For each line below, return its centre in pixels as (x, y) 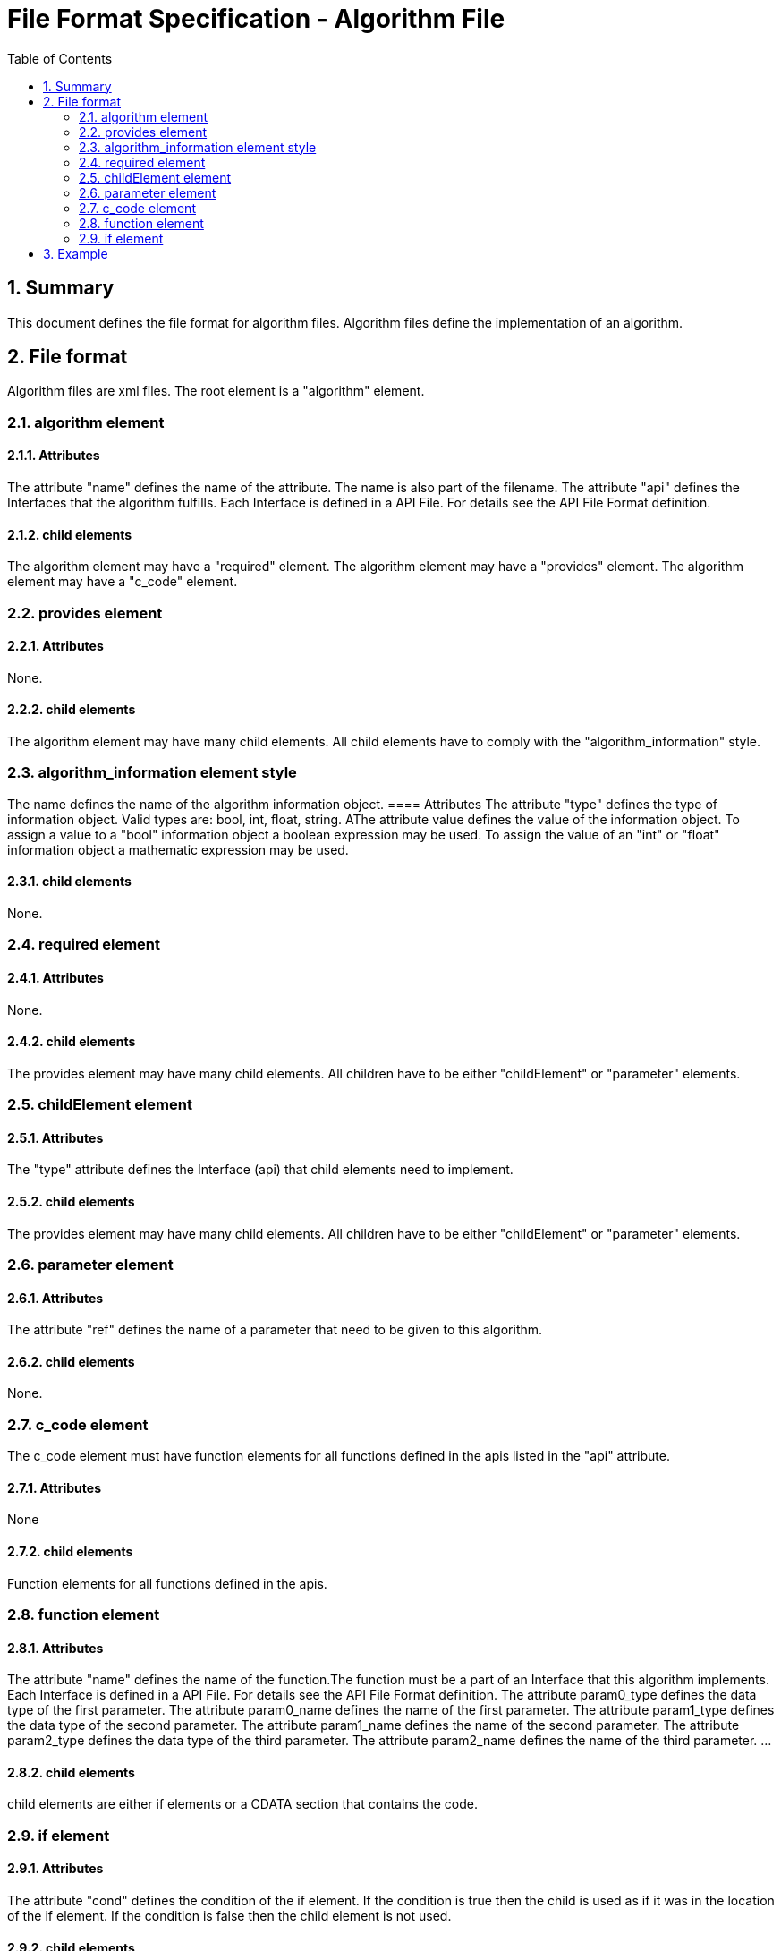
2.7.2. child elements (70, 1552)
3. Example (76, 253)
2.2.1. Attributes (55, 646)
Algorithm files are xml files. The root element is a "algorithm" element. (216, 391)
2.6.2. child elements (71, 1361)
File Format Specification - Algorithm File (256, 19)
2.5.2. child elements (71, 1202)
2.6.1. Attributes (55, 1298)
